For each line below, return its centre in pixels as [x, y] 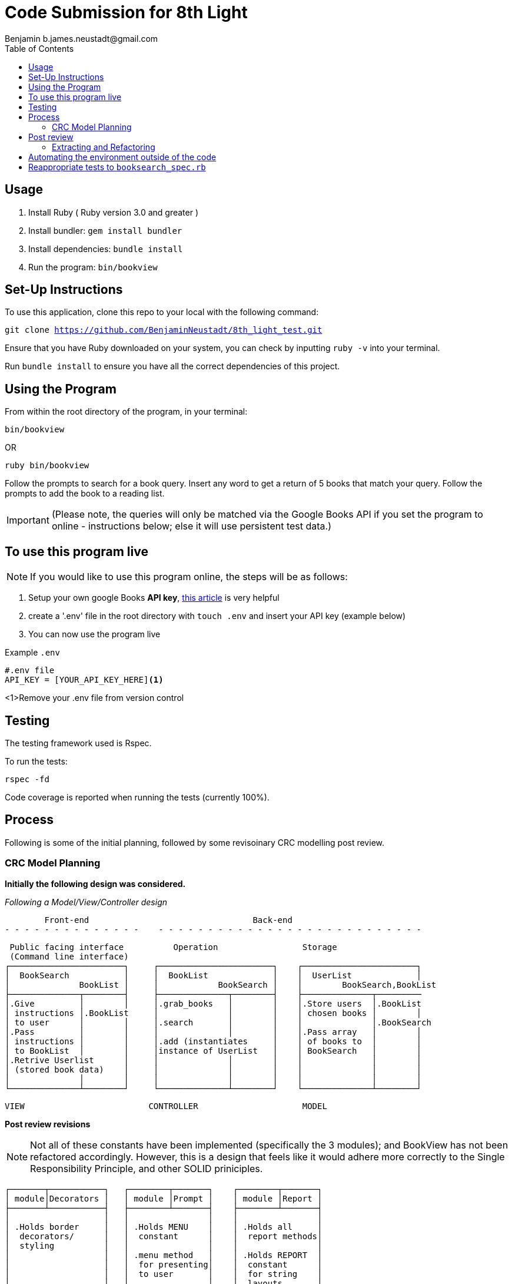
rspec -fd [27, 779]
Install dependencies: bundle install [106, 249]
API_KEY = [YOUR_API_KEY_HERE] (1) [84, 680]
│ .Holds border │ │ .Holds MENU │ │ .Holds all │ [164, 1227]
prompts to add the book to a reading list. [85, 494]
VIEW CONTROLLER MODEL [166, 1106]
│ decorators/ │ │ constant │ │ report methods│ [164, 1236]
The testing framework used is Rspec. [78, 743]
